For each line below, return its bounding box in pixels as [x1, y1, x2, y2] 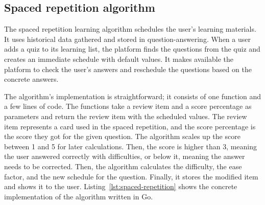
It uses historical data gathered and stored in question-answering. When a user [4, 33, 251, 44]
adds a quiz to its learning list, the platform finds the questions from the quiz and [4, 43, 260, 54]
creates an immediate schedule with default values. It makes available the [4, 53, 234, 64]
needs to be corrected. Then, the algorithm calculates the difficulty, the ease [4, 161, 242, 171]
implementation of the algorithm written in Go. [4, 191, 153, 201]
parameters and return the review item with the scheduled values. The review [4, 110, 247, 121]
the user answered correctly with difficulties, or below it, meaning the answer [4, 151, 245, 162]
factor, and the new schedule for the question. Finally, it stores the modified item [4, 171, 258, 181]
